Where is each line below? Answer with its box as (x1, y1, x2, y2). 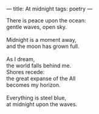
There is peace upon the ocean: (6, 17, 86, 24)
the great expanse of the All (6, 75, 76, 82)
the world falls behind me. (6, 62, 72, 69)
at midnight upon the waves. (6, 101, 78, 108)
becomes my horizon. (6, 81, 61, 89)
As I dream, (6, 56, 35, 62)
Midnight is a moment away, (6, 36, 77, 43)
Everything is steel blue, (6, 94, 67, 101)
